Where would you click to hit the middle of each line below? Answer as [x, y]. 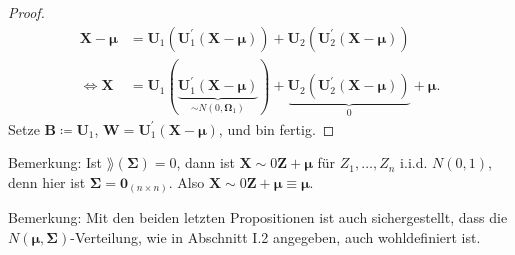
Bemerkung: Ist [55, 162]
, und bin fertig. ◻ [276, 128]
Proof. [26, 12]
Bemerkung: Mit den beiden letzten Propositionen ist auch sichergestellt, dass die [258, 217]
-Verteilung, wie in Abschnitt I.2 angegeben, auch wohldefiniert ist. [275, 236]
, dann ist [205, 162]
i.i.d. [414, 162]
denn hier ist [47, 181]
